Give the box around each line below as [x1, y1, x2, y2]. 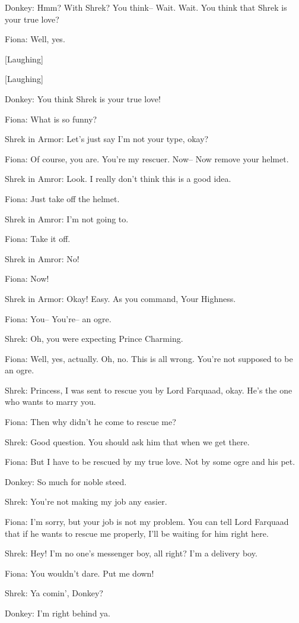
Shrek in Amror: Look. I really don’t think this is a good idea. [5, 172, 231, 185]
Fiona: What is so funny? [5, 112, 97, 125]
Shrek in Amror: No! [5, 252, 79, 265]
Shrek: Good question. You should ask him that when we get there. [5, 435, 250, 448]
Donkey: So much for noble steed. [5, 475, 127, 487]
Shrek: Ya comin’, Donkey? [5, 587, 103, 599]
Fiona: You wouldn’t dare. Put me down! [5, 567, 154, 579]
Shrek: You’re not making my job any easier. [5, 495, 167, 508]
